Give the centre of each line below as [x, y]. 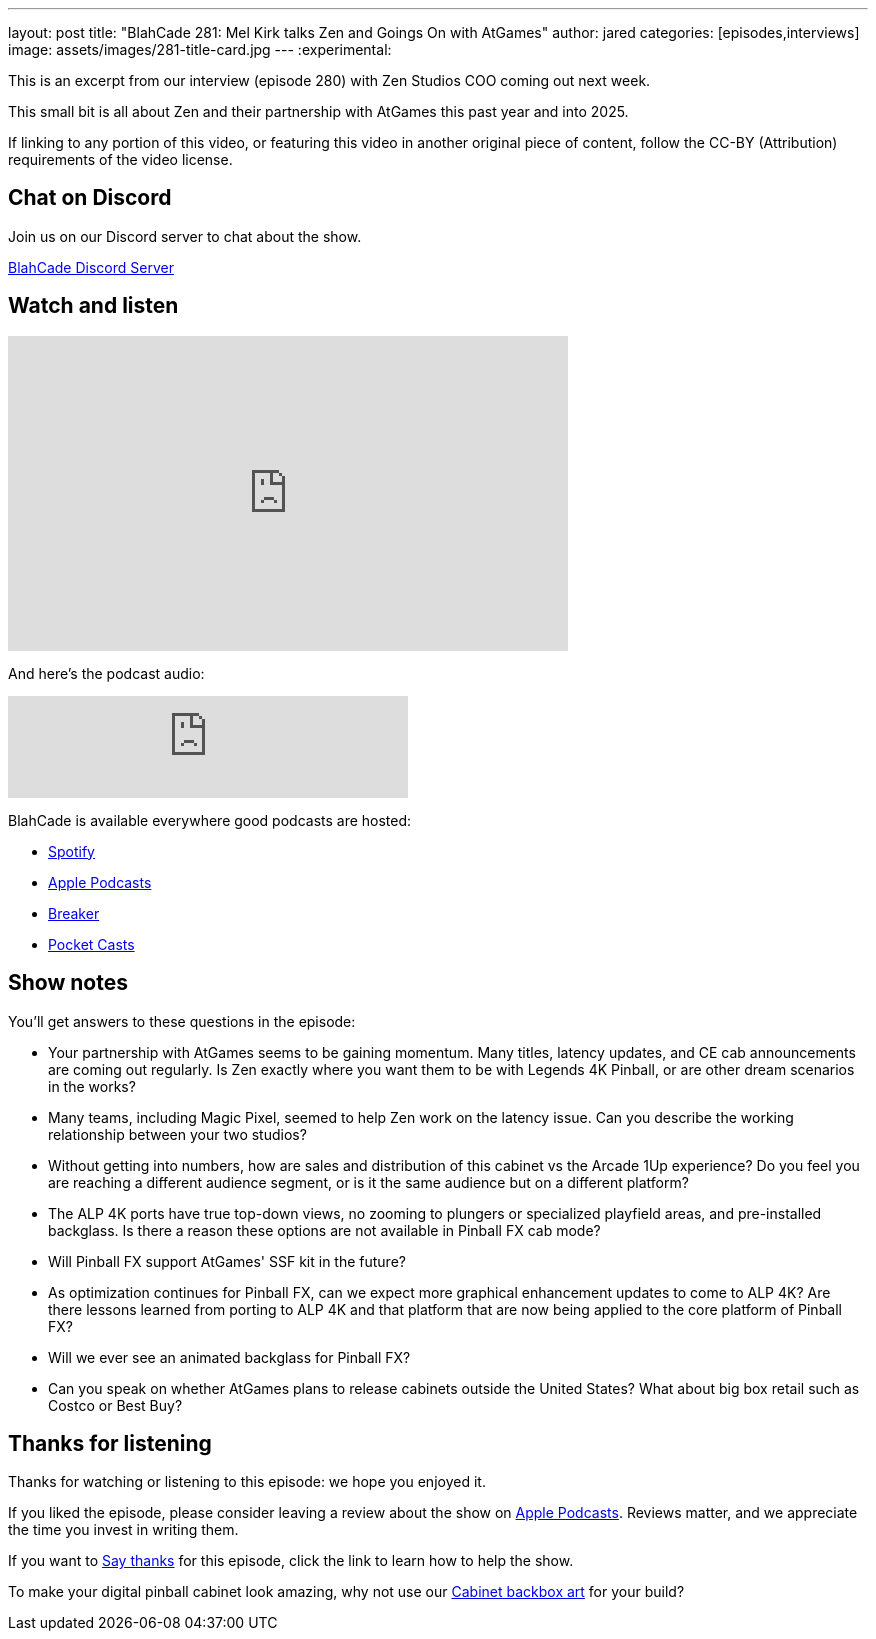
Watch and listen [93, 306]
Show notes [68, 983]
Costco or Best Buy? [115, 1405]
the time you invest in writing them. [123, 1530]
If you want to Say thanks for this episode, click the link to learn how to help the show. [291, 1561]
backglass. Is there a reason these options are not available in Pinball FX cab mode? [324, 1230]
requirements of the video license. [120, 159]
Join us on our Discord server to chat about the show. [185, 236]
